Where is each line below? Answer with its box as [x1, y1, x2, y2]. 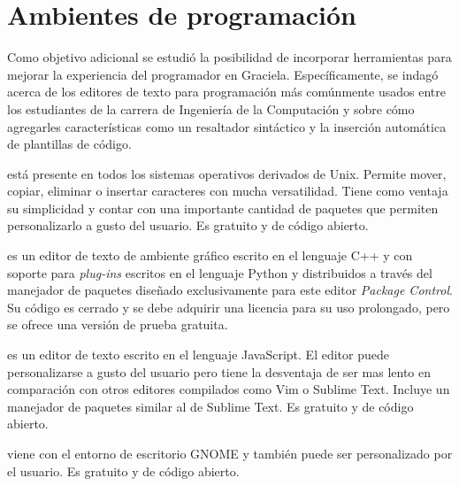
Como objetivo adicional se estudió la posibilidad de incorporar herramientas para [7, 48, 452, 66]
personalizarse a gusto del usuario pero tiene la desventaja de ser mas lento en [7, 362, 432, 381]
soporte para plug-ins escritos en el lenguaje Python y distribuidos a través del [7, 263, 432, 282]
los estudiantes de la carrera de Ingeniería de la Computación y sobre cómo [7, 99, 415, 118]
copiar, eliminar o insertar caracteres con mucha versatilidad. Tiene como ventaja [7, 181, 448, 200]
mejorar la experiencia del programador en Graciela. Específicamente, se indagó [7, 65, 439, 83]
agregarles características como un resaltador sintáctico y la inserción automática [7, 117, 447, 135]
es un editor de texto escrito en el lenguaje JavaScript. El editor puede [7, 345, 389, 364]
